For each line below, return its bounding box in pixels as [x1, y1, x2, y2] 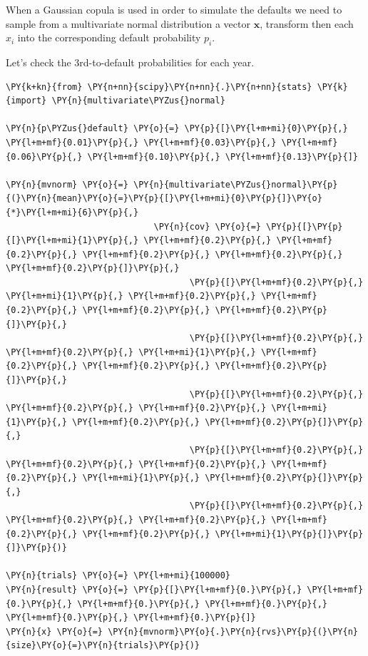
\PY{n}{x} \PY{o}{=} [6, 626, 103, 637]
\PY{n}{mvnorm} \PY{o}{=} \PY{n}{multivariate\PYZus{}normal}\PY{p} [6, 179, 338, 190]
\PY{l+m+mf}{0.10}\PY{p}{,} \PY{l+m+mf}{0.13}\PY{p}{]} [87, 151, 358, 162]
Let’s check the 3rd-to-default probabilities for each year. [6, 54, 255, 69]
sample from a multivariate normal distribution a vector [6, 16, 250, 31]
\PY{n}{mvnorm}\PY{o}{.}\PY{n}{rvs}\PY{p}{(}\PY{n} [108, 626, 358, 637]
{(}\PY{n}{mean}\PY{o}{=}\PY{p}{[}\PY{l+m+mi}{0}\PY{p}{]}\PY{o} [6, 193, 322, 204]
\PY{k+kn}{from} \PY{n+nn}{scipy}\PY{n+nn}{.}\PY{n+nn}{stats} [6, 81, 312, 92]
